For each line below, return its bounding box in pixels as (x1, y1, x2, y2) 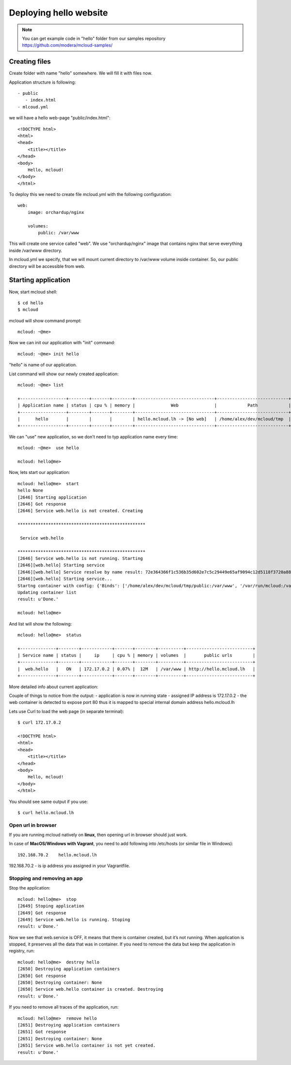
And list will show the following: (9, 621, 72, 627)
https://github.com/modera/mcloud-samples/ (22, 42, 113, 48)
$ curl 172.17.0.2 (17, 720, 62, 725)
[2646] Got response (17, 501, 66, 506)
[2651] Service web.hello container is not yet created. (17, 1043, 156, 1048)
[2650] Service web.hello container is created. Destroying (17, 987, 163, 992)
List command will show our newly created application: (9, 371, 119, 377)
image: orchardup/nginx (27, 210, 84, 215)
